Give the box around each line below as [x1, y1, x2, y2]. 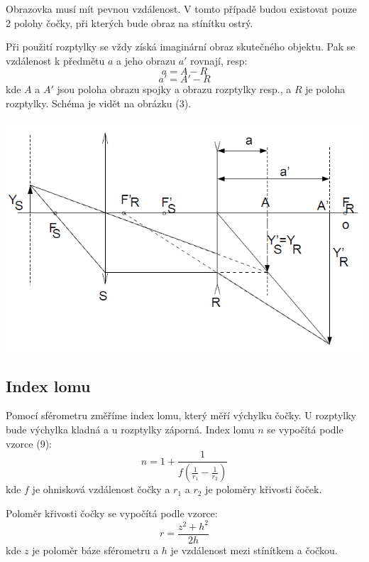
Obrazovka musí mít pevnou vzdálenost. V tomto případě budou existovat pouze [6, 1, 357, 16]
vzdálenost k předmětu [6, 53, 105, 67]
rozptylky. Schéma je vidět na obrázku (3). [6, 95, 192, 110]
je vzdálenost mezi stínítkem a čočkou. [170, 542, 338, 557]
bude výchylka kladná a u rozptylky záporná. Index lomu [6, 422, 255, 437]
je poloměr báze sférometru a [32, 542, 159, 557]
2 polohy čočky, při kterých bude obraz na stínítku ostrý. [6, 15, 253, 30]
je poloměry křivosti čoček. [205, 482, 322, 497]
